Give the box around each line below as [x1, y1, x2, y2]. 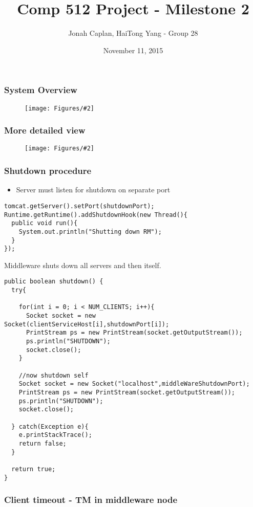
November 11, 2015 [103, 45, 163, 55]
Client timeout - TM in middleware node [4, 493, 178, 506]
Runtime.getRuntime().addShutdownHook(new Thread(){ [4, 211, 187, 218]
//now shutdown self [18, 371, 89, 379]
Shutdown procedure [4, 164, 92, 177]
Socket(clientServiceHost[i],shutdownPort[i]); [4, 320, 170, 328]
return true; [11, 465, 56, 473]
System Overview [4, 83, 77, 96]
